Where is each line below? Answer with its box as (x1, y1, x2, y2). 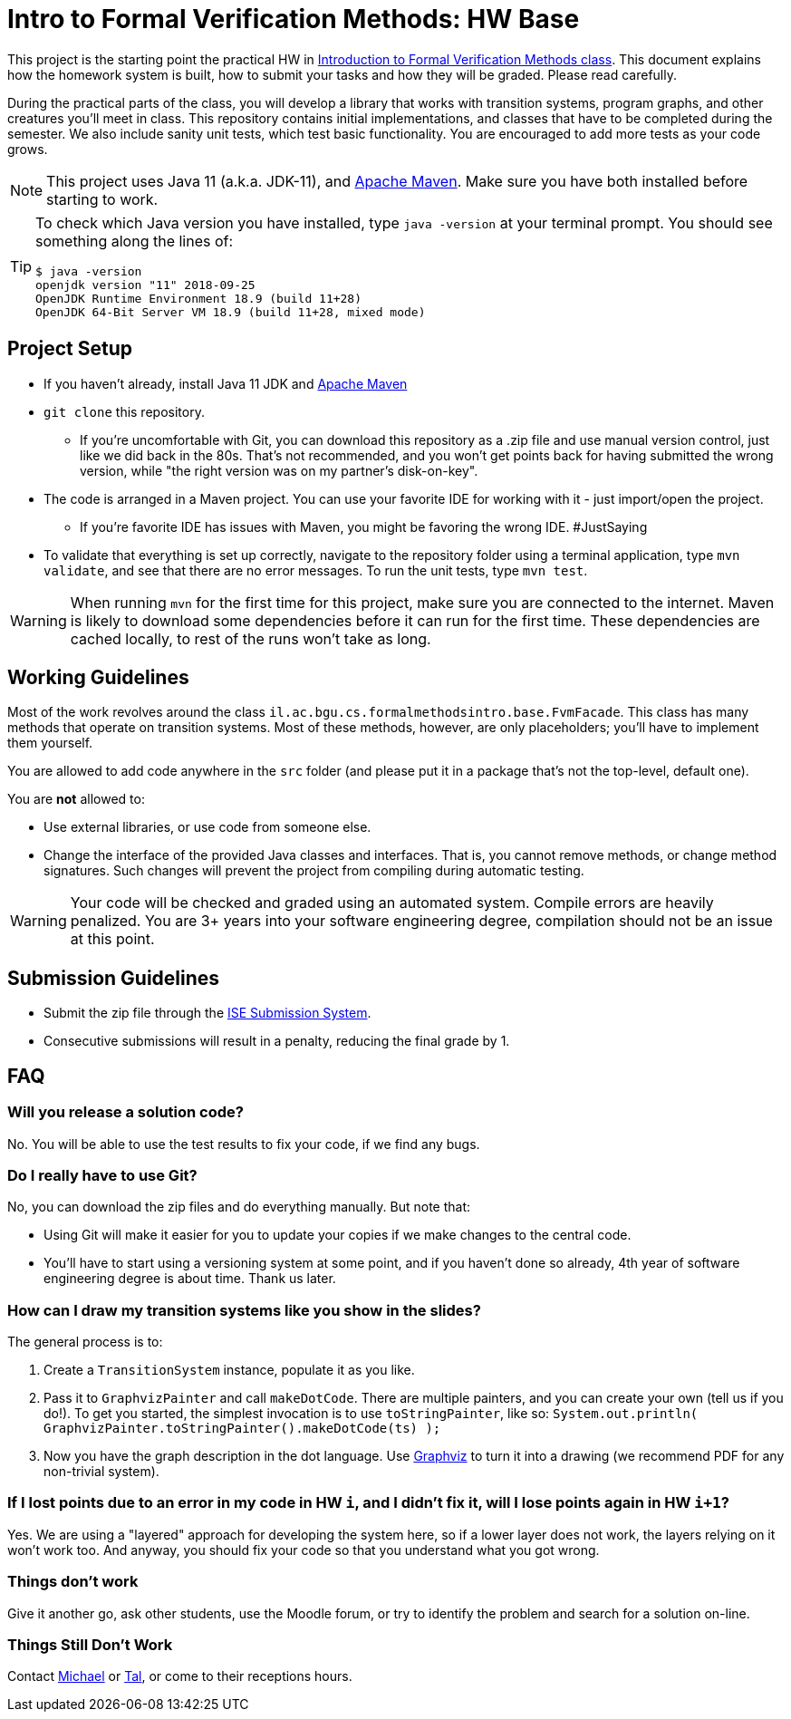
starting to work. (46, 189, 159, 208)
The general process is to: (7, 1334, 163, 1349)
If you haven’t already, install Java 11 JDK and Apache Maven (43, 375, 408, 391)
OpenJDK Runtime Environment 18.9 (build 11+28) (35, 291, 362, 305)
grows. (7, 140, 48, 157)
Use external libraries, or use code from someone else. (43, 819, 371, 835)
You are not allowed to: (7, 791, 145, 807)
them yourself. (7, 735, 93, 751)
